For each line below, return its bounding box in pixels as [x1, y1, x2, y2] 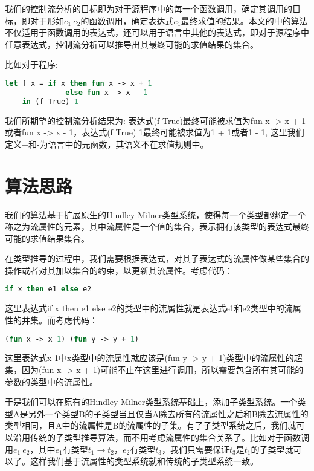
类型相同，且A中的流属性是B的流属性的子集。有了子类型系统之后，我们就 [5, 419, 296, 432]
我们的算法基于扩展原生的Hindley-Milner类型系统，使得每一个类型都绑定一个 [5, 208, 306, 221]
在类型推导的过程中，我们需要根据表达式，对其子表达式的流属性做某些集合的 [5, 252, 309, 265]
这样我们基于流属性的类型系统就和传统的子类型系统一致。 [30, 455, 258, 467]
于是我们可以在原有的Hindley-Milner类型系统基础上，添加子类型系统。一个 [5, 395, 298, 408]
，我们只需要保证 [161, 443, 229, 455]
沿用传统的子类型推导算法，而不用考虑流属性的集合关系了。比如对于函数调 [13, 430, 309, 443]
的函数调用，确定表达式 [80, 14, 174, 27]
